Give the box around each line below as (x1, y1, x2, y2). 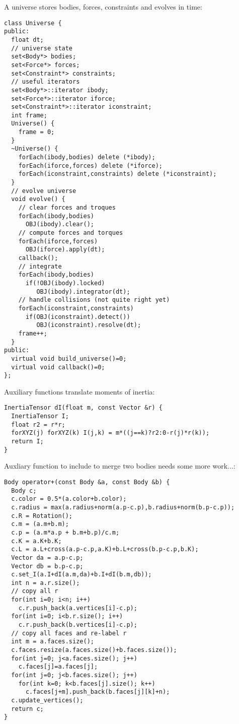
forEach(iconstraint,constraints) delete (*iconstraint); (18, 170, 217, 178)
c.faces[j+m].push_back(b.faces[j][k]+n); (25, 688, 170, 696)
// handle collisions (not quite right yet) (18, 296, 170, 304)
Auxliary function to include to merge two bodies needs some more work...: (4, 460, 235, 471)
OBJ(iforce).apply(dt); (25, 246, 105, 253)
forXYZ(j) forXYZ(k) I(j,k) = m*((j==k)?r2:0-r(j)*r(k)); (11, 429, 210, 437)
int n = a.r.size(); (11, 579, 80, 586)
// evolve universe (11, 187, 76, 194)
